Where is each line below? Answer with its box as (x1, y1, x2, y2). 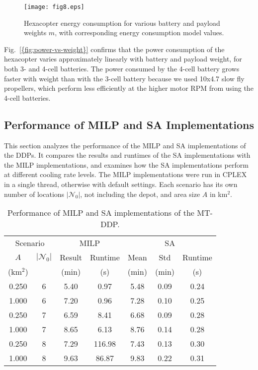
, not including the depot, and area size (80, 188, 200, 199)
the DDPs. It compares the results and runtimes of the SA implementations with (4, 150, 251, 160)
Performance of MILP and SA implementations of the (7, 207, 194, 219)
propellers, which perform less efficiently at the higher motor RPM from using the (4, 83, 254, 93)
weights (24, 27, 47, 38)
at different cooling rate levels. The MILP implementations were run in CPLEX (4, 169, 247, 180)
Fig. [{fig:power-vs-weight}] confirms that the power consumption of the (4, 44, 225, 54)
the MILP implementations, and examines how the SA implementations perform (4, 159, 249, 170)
